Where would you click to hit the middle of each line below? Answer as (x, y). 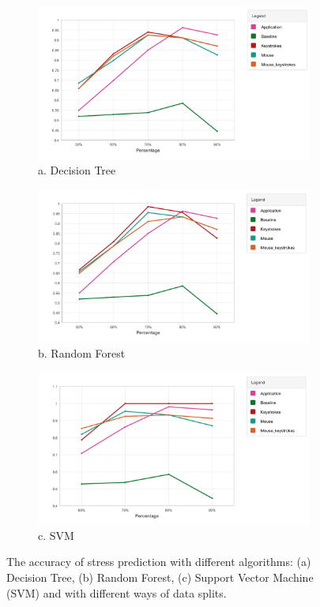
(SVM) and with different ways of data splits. (117, 592)
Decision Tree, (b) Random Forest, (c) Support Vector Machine (160, 577)
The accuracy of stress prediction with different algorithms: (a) (159, 562)
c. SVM (56, 535)
